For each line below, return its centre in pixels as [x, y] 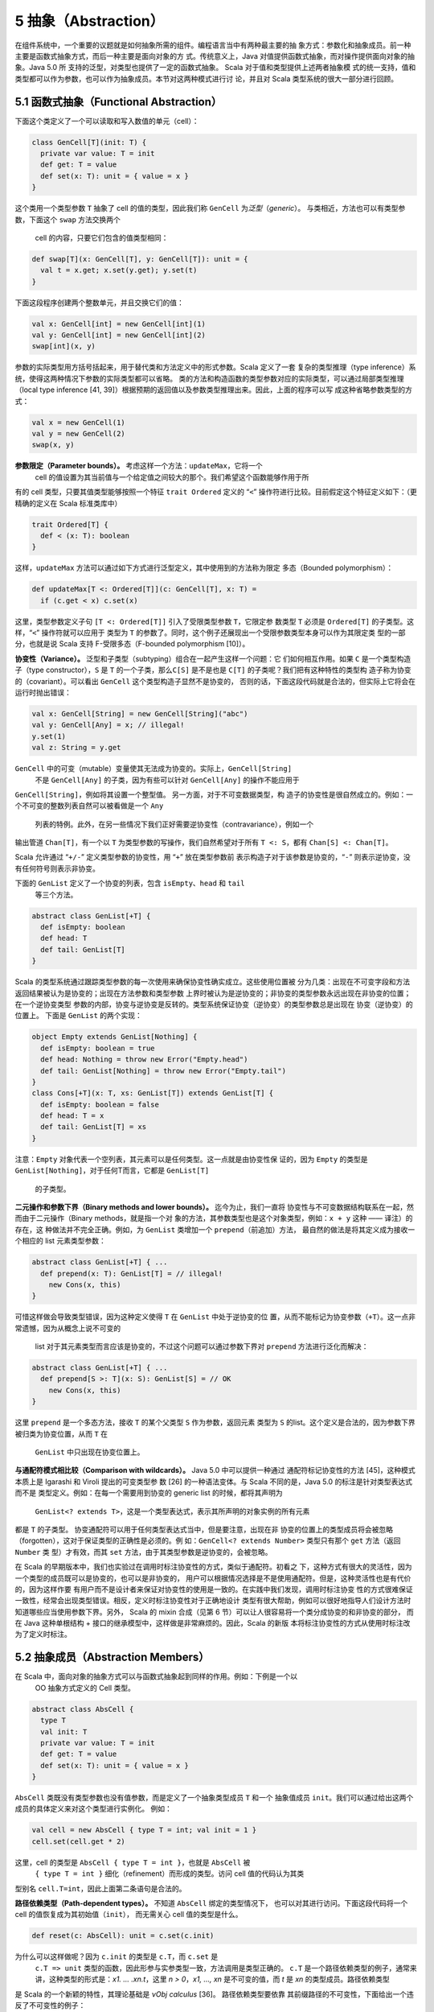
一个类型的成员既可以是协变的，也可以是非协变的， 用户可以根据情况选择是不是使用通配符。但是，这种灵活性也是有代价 [213, 1578]
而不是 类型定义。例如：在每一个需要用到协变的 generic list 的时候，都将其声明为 [149, 1493]
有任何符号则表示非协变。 [57, 868]
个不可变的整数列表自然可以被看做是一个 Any [89, 806]
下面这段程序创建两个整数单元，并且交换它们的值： [99, 303]
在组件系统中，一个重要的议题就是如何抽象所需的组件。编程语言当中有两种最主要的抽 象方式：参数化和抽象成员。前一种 [213, 45]
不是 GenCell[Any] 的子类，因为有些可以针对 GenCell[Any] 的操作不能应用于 [168, 780]
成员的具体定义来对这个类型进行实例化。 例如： [93, 1809]
